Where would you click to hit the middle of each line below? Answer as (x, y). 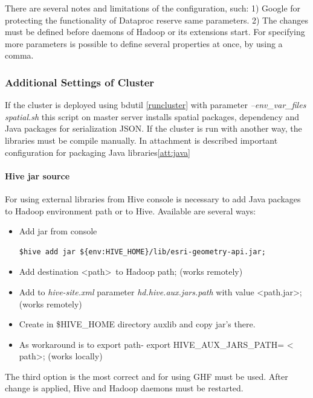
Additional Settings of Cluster (80, 82)
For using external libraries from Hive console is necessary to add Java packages (153, 198)
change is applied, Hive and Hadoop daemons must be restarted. (124, 388)
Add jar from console (58, 231)
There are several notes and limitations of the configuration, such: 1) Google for (153, 8)
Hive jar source (37, 175)
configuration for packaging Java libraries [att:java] (98, 152)
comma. (19, 55)
